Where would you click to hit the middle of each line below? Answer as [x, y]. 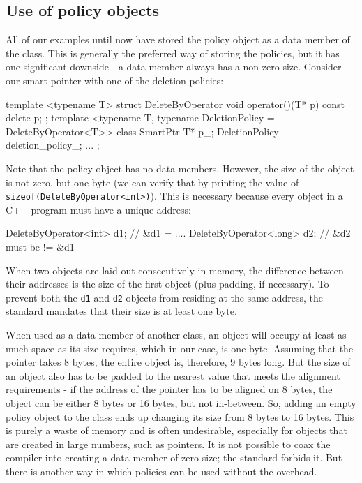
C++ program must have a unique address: [98, 209]
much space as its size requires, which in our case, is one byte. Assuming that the [180, 348]
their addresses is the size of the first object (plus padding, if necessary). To [167, 284]
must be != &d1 [40, 246]
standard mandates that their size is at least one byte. [121, 311]
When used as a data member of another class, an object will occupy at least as [176, 335]
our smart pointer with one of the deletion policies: [115, 80]
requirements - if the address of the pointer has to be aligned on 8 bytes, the [169, 389]
